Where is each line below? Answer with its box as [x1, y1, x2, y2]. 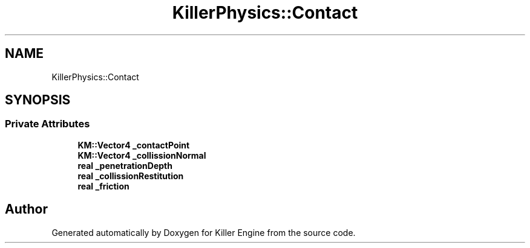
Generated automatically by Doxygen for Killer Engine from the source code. [51, 227, 356, 238]
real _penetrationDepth [77, 160, 172, 171]
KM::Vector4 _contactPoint [77, 139, 190, 150]
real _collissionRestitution [77, 170, 184, 181]
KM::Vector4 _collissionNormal [77, 150, 206, 161]
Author [5, 202, 48, 217]
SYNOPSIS [5, 92, 71, 108]
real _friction [77, 180, 129, 191]
